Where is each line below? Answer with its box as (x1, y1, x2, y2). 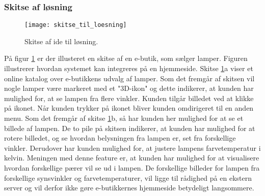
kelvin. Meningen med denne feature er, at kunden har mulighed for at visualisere (4, 152, 259, 163)
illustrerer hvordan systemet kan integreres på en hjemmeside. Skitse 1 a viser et (4, 63, 253, 74)
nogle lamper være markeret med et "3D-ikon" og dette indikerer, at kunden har (4, 83, 254, 93)
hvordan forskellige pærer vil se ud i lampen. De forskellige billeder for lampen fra (4, 162, 260, 173)
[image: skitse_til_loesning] (24, 21, 127, 29)
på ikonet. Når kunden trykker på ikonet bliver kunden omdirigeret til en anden (4, 103, 254, 113)
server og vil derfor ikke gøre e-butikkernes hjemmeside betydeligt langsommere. (4, 182, 254, 193)
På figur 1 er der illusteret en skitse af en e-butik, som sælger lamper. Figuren (4, 53, 248, 63)
